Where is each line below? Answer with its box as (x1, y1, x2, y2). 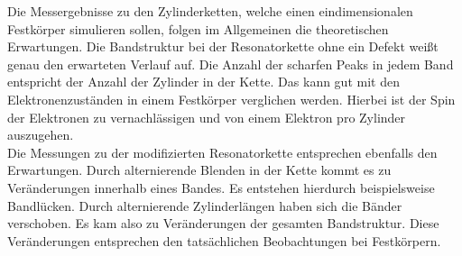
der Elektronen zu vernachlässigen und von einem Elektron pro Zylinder (7, 107, 406, 126)
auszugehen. (7, 125, 74, 144)
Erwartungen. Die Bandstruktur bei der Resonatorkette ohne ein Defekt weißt (7, 37, 439, 56)
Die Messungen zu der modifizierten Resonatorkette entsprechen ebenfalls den (7, 142, 438, 161)
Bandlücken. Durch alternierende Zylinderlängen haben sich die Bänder (7, 196, 402, 215)
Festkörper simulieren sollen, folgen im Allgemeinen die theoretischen (7, 19, 389, 38)
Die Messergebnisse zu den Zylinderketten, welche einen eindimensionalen (7, 2, 413, 20)
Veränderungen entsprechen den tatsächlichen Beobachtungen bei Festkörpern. (7, 231, 441, 250)
